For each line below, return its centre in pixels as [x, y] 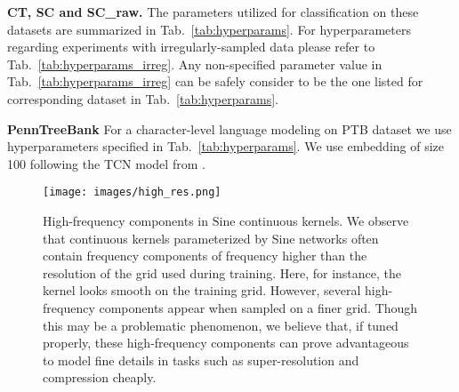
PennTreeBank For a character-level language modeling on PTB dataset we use [229, 128]
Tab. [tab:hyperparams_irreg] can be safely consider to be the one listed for [215, 81]
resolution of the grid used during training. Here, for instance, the [222, 272]
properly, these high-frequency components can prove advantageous [226, 343]
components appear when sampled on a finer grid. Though [258, 307]
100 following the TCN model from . [106, 163]
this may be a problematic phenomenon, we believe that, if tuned [221, 325]
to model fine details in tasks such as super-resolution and [201, 360]
